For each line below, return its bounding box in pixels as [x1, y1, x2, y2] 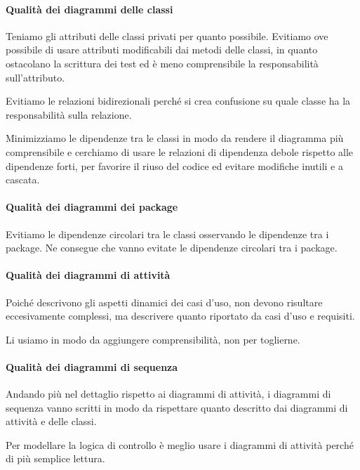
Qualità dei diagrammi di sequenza [6, 359, 178, 374]
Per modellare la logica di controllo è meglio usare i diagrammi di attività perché [6, 437, 354, 452]
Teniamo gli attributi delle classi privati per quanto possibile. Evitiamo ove [6, 28, 328, 43]
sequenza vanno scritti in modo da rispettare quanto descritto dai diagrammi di [6, 400, 348, 414]
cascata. [6, 172, 40, 187]
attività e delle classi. [6, 414, 97, 429]
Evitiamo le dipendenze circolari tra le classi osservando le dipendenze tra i [6, 226, 329, 241]
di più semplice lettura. [6, 451, 105, 466]
